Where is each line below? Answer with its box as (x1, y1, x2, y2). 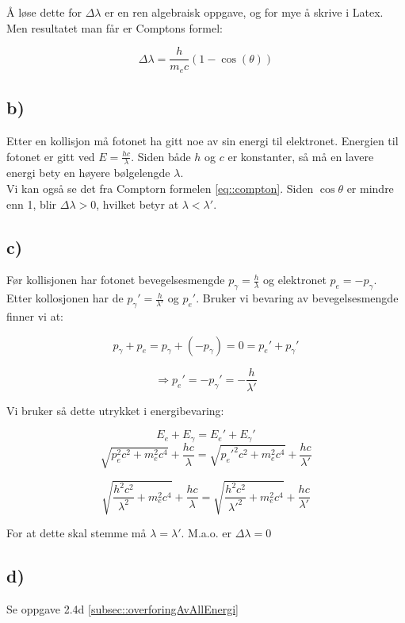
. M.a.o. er (181, 524, 231, 540)
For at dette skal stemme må (6, 524, 147, 540)
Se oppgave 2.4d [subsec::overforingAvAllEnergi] (6, 600, 239, 617)
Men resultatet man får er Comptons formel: (6, 19, 223, 36)
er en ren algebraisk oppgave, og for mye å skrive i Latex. (105, 4, 384, 20)
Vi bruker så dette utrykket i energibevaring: (6, 402, 224, 418)
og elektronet (263, 271, 327, 288)
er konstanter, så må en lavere (227, 148, 374, 164)
